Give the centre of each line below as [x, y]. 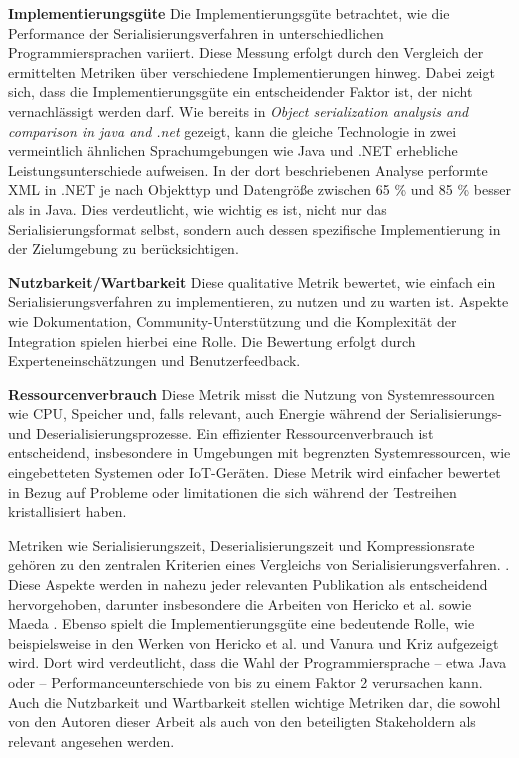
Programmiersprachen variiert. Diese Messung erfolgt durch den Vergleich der [246, 52]
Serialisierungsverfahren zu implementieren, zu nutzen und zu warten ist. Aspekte [258, 301]
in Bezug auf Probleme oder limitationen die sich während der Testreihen [232, 491]
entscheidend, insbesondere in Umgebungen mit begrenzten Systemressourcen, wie [259, 452]
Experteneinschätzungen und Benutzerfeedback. [154, 360]
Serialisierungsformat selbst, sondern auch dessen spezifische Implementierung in [254, 228]
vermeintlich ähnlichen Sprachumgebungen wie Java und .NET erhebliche [233, 150]
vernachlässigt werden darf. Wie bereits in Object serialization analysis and [238, 110]
